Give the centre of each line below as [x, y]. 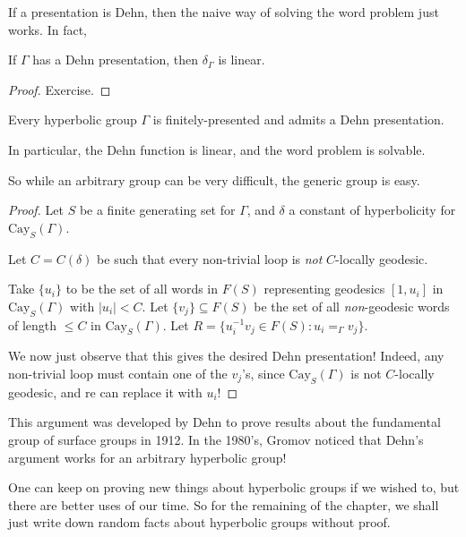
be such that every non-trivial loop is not [210, 258]
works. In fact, [48, 29]
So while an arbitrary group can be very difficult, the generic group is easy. [214, 179]
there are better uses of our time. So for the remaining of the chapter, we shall [224, 504]
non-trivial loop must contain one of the [118, 373]
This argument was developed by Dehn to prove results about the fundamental [224, 422]
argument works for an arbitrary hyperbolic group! [147, 457]
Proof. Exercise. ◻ [60, 89]
